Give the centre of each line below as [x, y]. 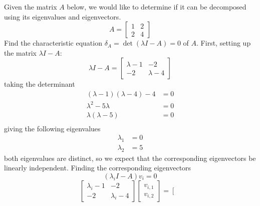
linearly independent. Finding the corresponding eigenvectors [98, 168]
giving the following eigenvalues [52, 128]
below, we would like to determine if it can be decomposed [157, 7]
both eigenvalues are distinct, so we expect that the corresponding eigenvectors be [130, 158]
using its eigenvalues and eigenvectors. [63, 16]
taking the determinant [40, 84]
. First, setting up [224, 43]
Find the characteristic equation [53, 43]
